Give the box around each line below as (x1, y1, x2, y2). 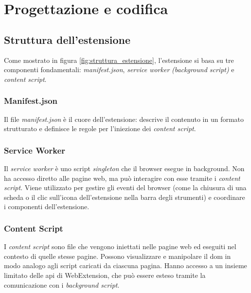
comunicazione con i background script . (4, 279, 120, 290)
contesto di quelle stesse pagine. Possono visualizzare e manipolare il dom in (4, 251, 231, 261)
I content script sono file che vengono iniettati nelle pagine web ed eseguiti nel (4, 241, 236, 252)
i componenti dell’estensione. (4, 201, 90, 212)
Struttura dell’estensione (4, 32, 130, 47)
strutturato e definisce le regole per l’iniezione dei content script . (4, 123, 196, 134)
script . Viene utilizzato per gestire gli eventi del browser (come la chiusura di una (4, 182, 247, 193)
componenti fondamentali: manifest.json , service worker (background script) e (4, 64, 234, 75)
